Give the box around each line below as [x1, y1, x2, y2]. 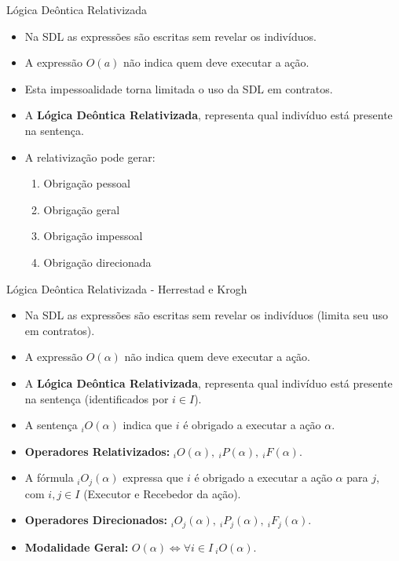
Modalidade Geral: [24, 538, 129, 555]
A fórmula [24, 469, 74, 486]
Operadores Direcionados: [24, 512, 167, 528]
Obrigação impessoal [43, 228, 143, 244]
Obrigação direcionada [43, 253, 152, 270]
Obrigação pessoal [43, 175, 130, 191]
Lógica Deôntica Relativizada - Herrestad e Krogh [6, 280, 247, 297]
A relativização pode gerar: [24, 148, 156, 165]
